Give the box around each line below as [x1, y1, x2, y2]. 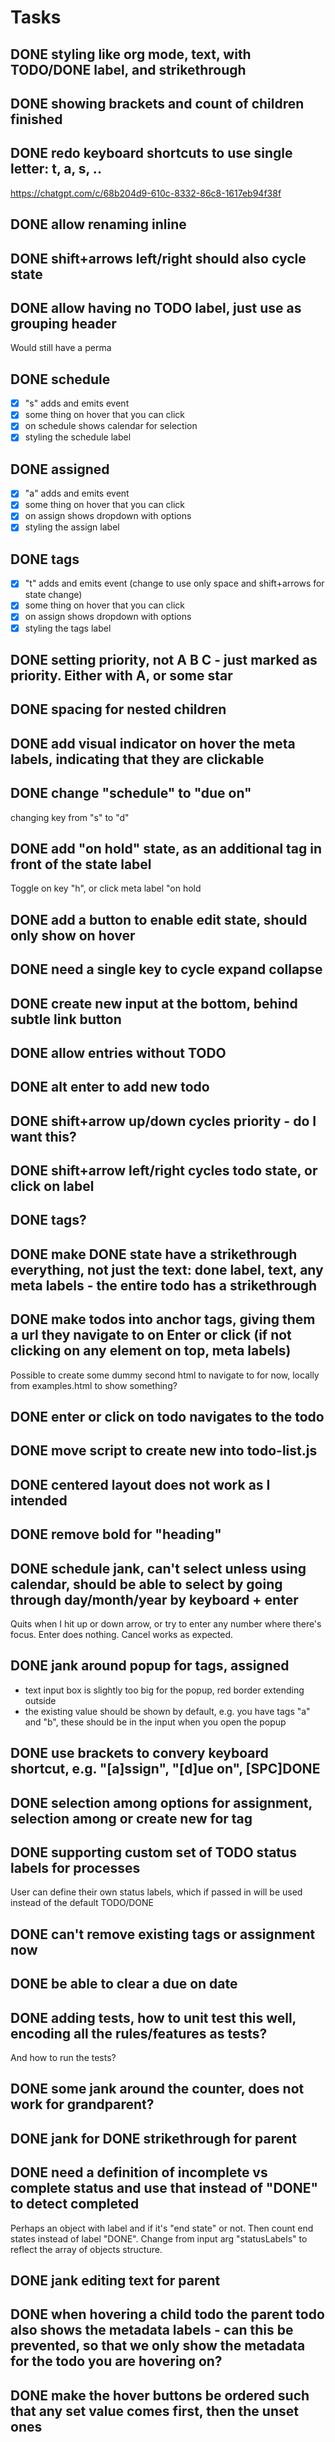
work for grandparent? [10, 2096, 155, 2113]
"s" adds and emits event [24, 397, 130, 410]
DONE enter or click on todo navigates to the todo [10, 1409, 325, 1426]
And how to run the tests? [10, 2052, 117, 2064]
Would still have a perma [10, 342, 112, 354]
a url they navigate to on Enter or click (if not [10, 1327, 292, 1344]
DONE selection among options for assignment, [10, 1794, 313, 1811]
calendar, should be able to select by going [10, 1576, 283, 1593]
